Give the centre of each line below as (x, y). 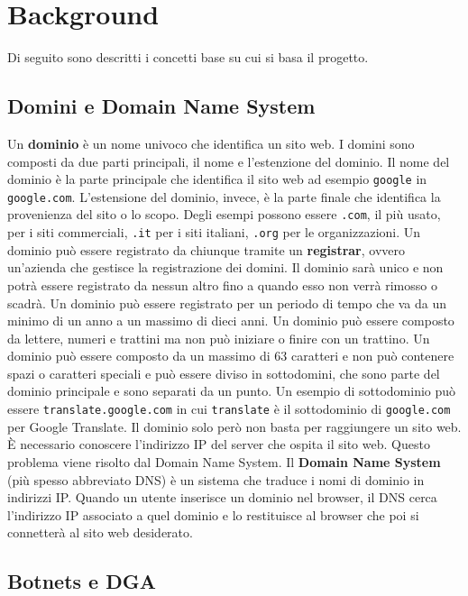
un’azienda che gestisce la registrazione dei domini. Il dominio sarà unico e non (225, 267)
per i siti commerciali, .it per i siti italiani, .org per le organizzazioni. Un (214, 232)
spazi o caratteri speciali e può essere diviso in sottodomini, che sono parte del (224, 373)
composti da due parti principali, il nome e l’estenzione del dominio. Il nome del (229, 161)
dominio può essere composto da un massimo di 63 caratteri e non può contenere (231, 356)
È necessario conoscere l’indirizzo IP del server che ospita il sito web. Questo (219, 444)
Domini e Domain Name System (161, 106)
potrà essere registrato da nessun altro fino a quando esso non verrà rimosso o (222, 284)
